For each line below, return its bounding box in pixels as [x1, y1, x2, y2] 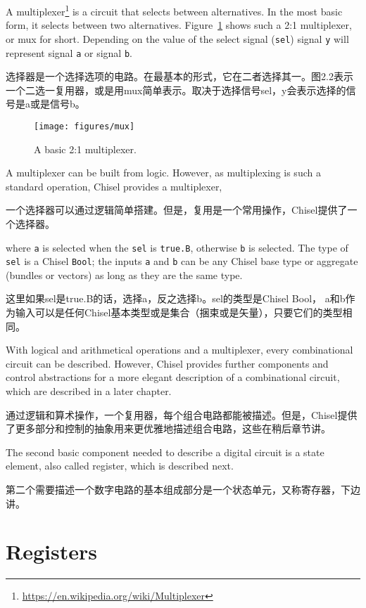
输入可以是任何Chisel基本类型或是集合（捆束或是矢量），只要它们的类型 [15, 305, 343, 320]
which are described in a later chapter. [6, 384, 172, 399]
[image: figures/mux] [34, 121, 135, 131]
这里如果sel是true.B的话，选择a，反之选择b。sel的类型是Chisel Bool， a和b [6, 291, 346, 306]
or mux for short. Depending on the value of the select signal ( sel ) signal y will [6, 31, 349, 46]
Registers [6, 537, 97, 566]
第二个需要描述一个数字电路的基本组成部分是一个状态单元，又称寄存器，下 [6, 482, 351, 496]
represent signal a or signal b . [6, 45, 132, 60]
